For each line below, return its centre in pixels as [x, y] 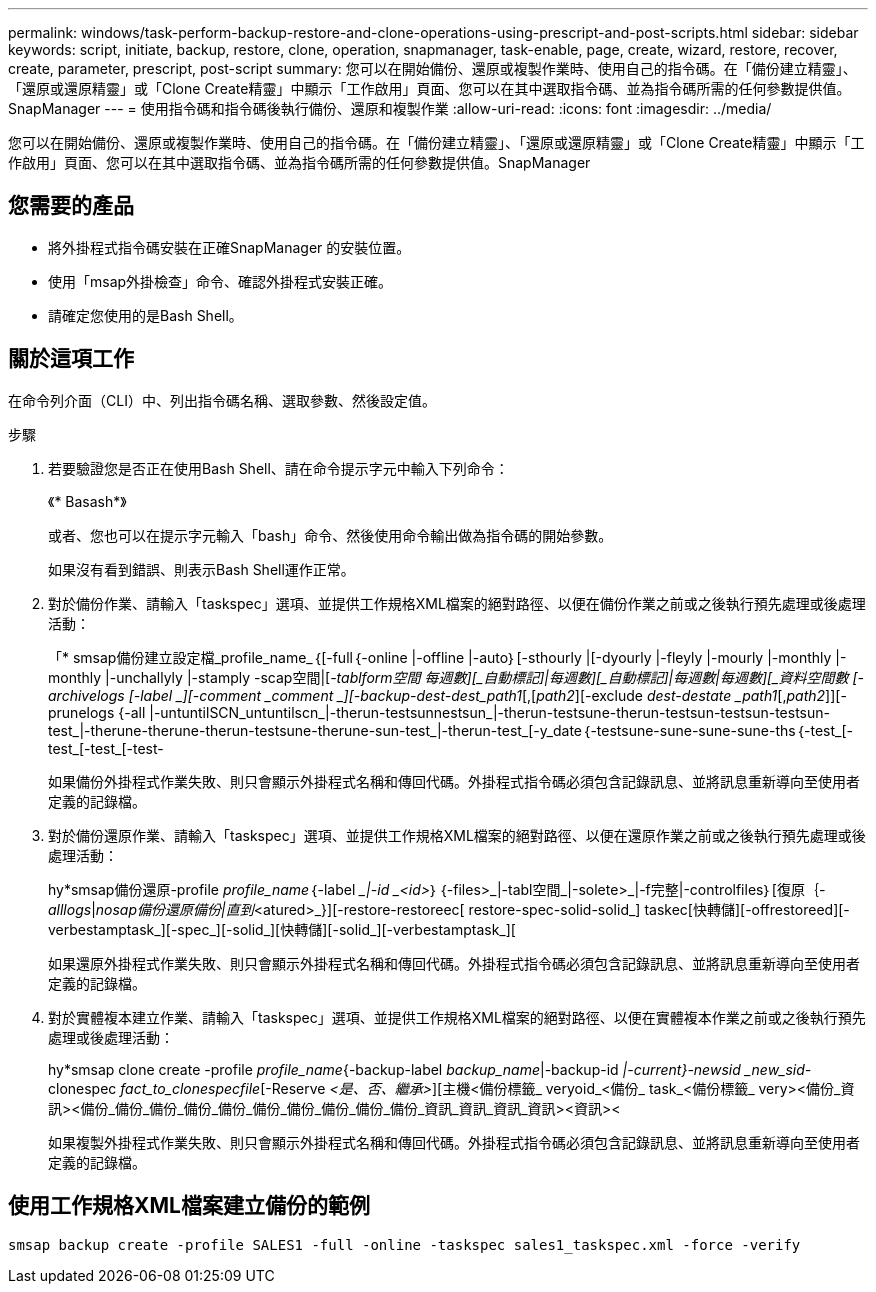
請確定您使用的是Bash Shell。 [145, 315]
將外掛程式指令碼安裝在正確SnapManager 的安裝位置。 [229, 247]
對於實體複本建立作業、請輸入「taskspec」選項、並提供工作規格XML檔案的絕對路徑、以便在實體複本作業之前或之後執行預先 [457, 1017]
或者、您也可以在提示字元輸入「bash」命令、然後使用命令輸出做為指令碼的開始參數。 [330, 535]
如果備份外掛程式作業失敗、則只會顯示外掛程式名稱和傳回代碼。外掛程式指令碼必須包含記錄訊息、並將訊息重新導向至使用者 [454, 781]
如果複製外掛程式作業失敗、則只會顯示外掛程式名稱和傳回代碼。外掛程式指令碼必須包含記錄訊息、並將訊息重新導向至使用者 [454, 1142]
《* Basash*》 [87, 501]
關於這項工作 [71, 359]
